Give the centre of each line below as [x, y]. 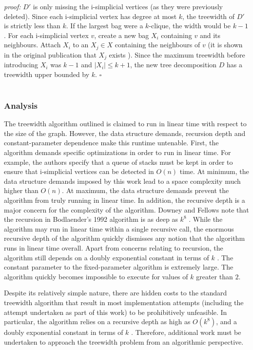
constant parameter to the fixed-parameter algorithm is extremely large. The [119, 267]
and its [210, 35]
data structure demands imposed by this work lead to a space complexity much [122, 181]
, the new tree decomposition [174, 65]
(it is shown [225, 45]
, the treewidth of [209, 16]
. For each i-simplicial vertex [46, 35]
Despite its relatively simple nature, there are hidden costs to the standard [116, 293]
